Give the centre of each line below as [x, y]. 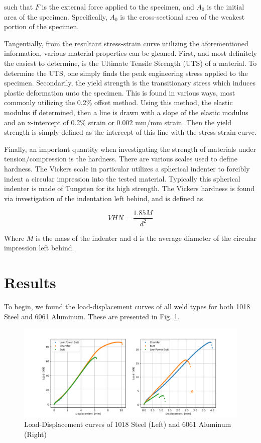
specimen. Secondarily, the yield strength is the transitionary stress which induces [130, 83]
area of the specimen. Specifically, [56, 16]
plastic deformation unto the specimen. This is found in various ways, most [120, 92]
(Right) [35, 434]
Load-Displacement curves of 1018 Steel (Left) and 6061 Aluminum [128, 424]
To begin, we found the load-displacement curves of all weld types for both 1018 [127, 306]
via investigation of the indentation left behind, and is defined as [104, 198]
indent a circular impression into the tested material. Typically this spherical [122, 178]
